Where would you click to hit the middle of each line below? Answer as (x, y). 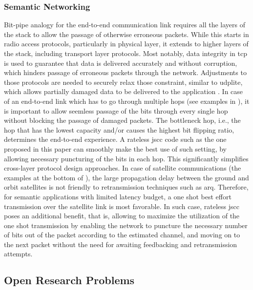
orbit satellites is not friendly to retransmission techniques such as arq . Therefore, (126, 187)
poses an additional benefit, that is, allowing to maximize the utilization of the (122, 216)
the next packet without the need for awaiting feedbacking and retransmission (121, 244)
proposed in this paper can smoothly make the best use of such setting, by (115, 148)
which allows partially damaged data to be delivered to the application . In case (124, 91)
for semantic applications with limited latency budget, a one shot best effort (118, 196)
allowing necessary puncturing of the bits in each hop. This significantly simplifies (126, 158)
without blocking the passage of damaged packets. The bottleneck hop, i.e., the (122, 120)
